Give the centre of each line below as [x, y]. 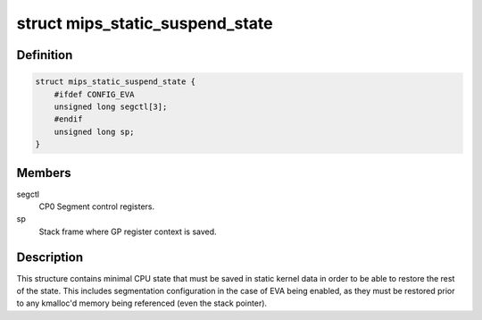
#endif [68, 119]
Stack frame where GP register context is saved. [128, 232]
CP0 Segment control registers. [97, 206]
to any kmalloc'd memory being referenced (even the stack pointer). [142, 303]
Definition [45, 55]
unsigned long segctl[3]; [111, 106]
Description [50, 257]
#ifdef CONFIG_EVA [94, 94]
